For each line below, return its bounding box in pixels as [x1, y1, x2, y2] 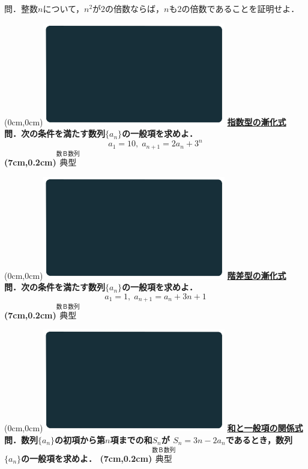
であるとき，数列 [225, 433, 293, 446]
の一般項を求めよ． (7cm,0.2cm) [21, 452, 152, 464]
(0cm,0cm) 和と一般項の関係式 [4, 422, 303, 434]
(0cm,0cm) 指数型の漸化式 [4, 115, 286, 128]
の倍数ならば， [105, 2, 165, 14]
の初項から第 [55, 433, 106, 446]
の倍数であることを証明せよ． [181, 2, 300, 14]
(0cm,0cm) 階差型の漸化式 [4, 269, 286, 281]
